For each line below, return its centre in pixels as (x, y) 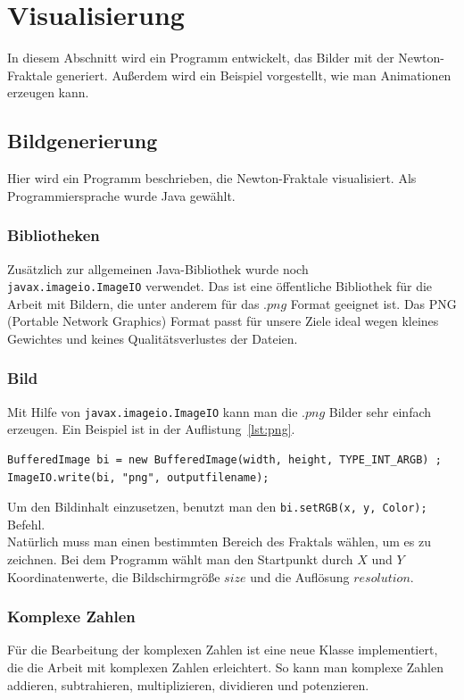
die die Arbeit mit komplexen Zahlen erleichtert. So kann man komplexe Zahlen (225, 667)
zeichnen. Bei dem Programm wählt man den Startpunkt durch (180, 559)
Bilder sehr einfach (380, 411)
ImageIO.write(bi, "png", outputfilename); (138, 477)
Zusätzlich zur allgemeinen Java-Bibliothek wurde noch (158, 268)
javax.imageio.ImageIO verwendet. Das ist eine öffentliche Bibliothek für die (220, 286)
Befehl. (26, 524)
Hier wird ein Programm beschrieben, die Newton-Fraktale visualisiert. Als (212, 178)
